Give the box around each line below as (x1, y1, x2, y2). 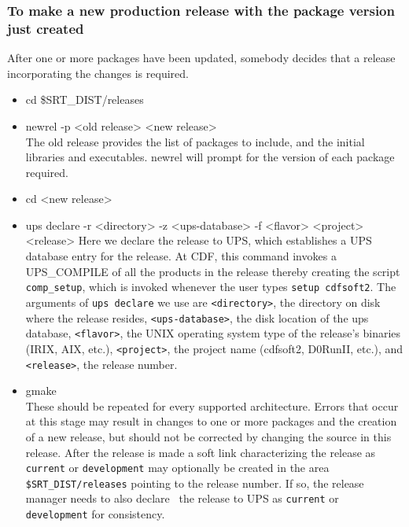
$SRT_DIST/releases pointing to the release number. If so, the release (25, 474, 364, 491)
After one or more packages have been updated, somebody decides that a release (7, 50, 396, 66)
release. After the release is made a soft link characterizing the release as (25, 444, 376, 460)
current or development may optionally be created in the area (25, 459, 330, 476)
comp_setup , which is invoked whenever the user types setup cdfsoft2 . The (25, 278, 396, 295)
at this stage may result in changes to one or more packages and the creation (25, 413, 397, 429)
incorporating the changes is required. (7, 64, 189, 81)
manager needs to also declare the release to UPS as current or (25, 490, 339, 507)
